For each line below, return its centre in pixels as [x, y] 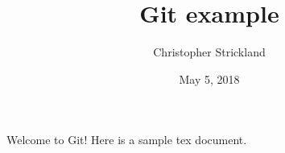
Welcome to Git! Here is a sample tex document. [127, 140]
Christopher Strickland [209, 52]
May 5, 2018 [209, 79]
